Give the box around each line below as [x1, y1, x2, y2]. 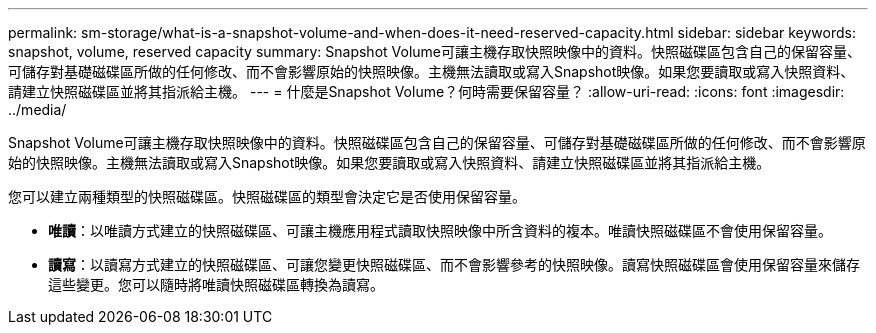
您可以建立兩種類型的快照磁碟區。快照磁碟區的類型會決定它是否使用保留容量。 [8, 188, 526, 205]
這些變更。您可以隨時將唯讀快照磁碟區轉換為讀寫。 [48, 276, 384, 293]
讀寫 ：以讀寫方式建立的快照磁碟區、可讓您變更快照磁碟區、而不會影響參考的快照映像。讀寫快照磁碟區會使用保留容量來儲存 [48, 256, 860, 273]
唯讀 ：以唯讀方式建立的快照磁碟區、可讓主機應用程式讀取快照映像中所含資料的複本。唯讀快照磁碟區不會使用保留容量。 [48, 222, 832, 239]
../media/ [8, 101, 67, 118]
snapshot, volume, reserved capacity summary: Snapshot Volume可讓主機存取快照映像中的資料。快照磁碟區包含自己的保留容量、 [8, 43, 861, 60]
